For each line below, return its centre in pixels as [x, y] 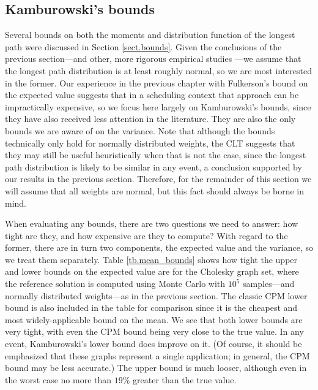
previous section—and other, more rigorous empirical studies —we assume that [153, 59]
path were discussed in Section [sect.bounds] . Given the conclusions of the [143, 46]
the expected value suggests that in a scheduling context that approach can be [152, 95]
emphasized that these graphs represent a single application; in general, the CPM [157, 355]
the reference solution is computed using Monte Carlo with [115, 284]
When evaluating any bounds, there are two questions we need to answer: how [152, 224]
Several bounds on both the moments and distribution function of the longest [150, 35]
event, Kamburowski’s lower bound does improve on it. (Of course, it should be [153, 344]
